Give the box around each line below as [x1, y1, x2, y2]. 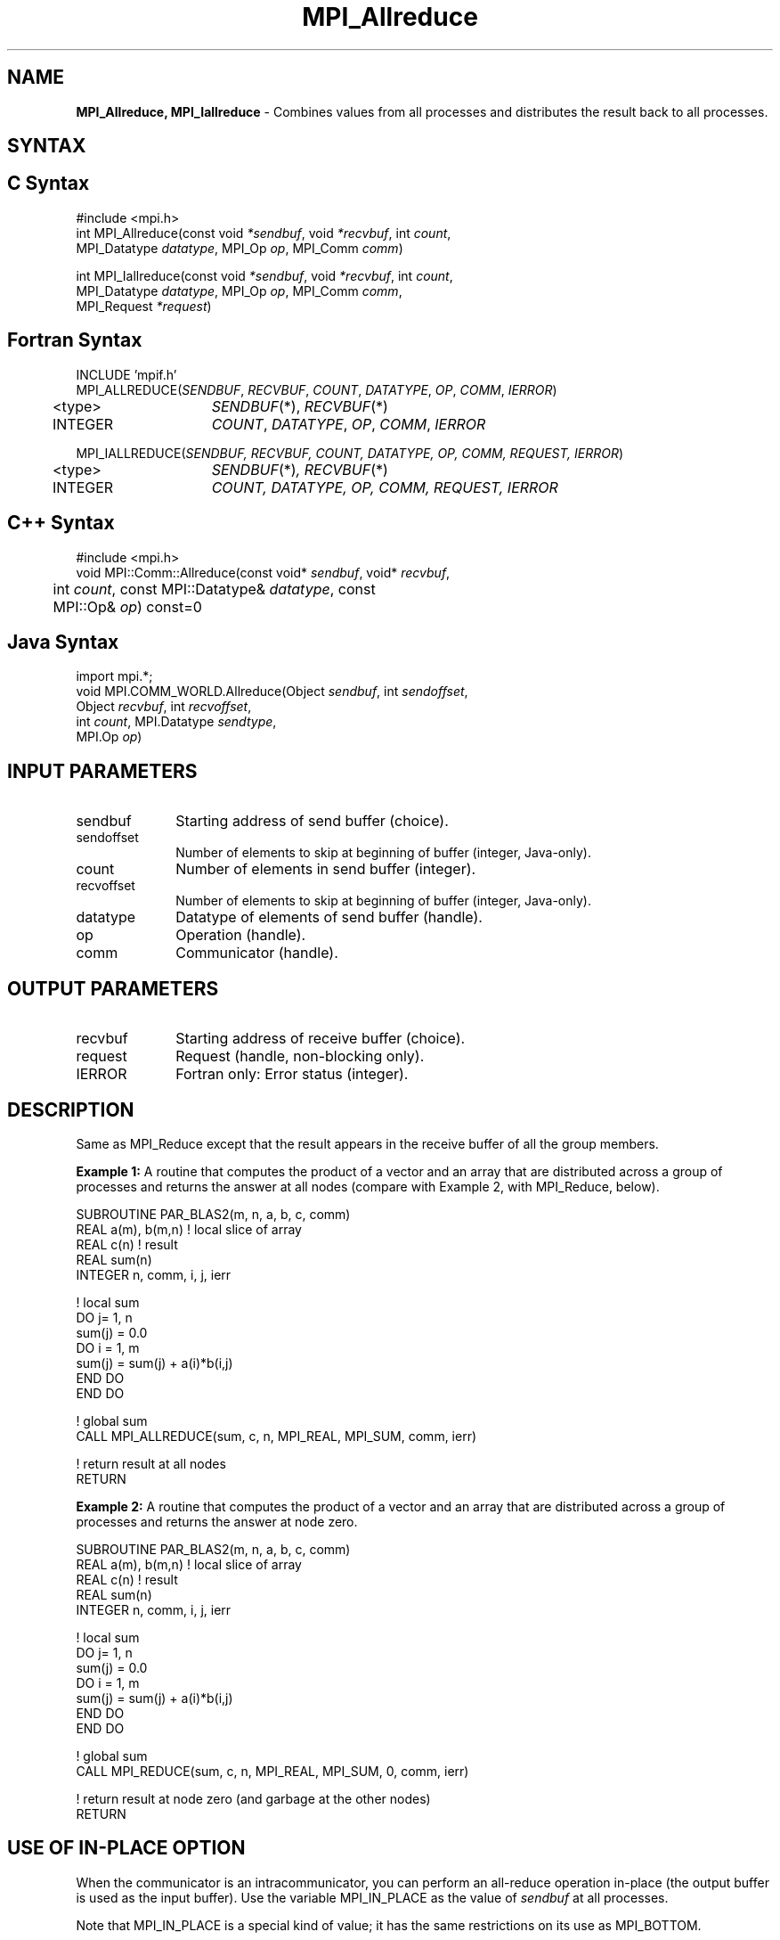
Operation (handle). [175, 926, 306, 945]
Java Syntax [7, 630, 119, 653]
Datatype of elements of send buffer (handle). [175, 908, 483, 927]
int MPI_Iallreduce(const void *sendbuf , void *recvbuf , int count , [76, 267, 453, 283]
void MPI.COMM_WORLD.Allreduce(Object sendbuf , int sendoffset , [76, 684, 468, 700]
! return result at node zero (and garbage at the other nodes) [76, 1790, 431, 1806]
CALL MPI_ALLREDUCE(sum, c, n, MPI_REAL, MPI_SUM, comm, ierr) [76, 1428, 477, 1444]
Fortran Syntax [7, 329, 142, 352]
